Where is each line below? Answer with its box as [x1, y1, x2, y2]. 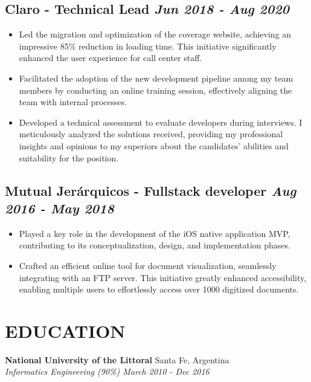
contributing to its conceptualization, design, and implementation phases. [19, 239, 290, 251]
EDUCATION [5, 318, 126, 343]
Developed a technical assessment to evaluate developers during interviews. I [19, 115, 303, 128]
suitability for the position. [19, 151, 119, 164]
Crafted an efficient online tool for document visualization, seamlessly [19, 259, 277, 271]
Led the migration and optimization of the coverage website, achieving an [19, 28, 292, 40]
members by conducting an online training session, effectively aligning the [19, 83, 292, 96]
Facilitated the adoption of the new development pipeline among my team [19, 71, 293, 84]
